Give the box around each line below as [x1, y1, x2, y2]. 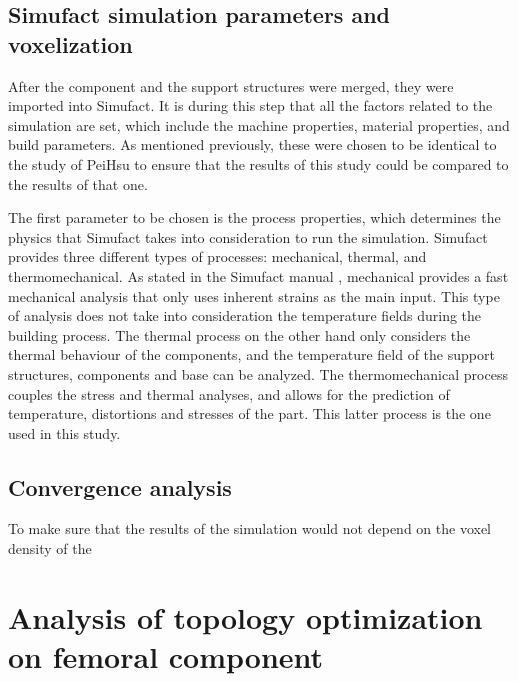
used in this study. [8, 422, 121, 443]
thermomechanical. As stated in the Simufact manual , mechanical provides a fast [8, 265, 509, 286]
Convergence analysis [8, 471, 232, 502]
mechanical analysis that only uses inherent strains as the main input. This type [8, 285, 500, 306]
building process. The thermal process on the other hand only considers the [8, 324, 471, 345]
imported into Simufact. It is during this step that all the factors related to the [8, 95, 493, 116]
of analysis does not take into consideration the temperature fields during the [8, 305, 482, 326]
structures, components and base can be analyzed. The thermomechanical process [8, 363, 508, 384]
